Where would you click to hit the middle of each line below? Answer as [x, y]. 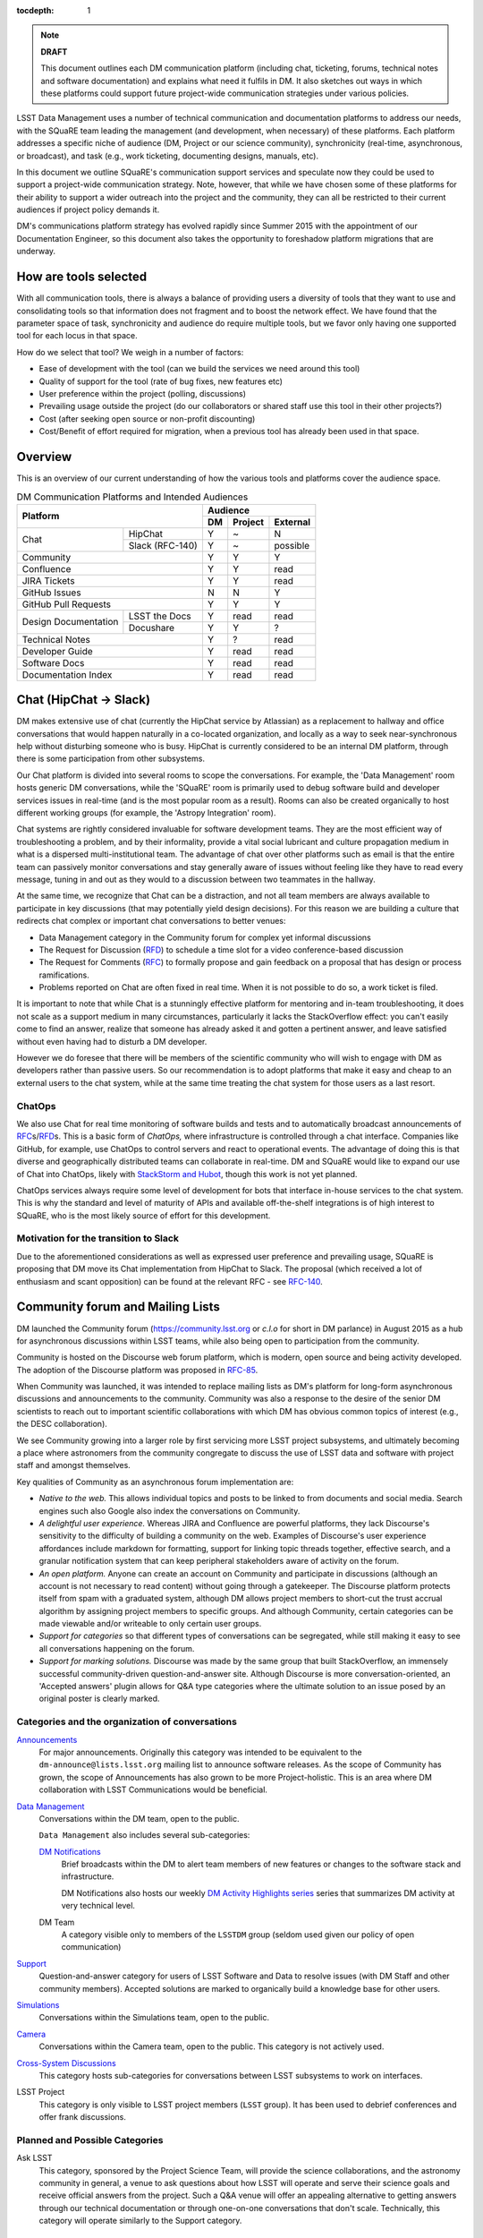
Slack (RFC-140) [163, 545]
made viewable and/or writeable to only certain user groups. [150, 1624]
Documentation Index [67, 674]
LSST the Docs [160, 616]
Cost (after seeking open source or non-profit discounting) [147, 419]
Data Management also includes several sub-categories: [144, 1835]
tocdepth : [35, 10]
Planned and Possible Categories [90, 2140]
